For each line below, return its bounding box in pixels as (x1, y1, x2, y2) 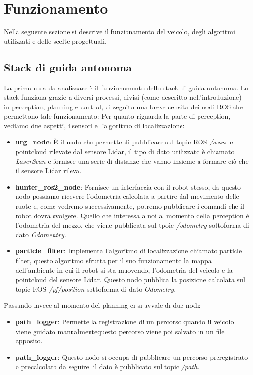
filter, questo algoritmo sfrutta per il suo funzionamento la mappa (15, 255, 212, 266)
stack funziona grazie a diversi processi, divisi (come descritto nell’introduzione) (4, 92, 242, 102)
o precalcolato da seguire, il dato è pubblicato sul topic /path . (15, 361, 199, 372)
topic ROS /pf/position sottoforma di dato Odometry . (15, 284, 176, 294)
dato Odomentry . (15, 229, 66, 239)
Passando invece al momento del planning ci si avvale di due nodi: (4, 300, 201, 310)
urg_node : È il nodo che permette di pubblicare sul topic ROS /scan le (15, 137, 233, 147)
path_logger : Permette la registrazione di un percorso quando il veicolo (15, 316, 234, 326)
